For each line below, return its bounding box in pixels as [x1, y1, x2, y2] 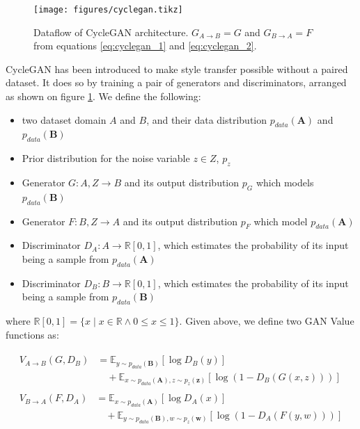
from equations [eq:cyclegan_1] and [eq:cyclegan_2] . [33, 38, 257, 53]
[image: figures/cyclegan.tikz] [33, 5, 183, 15]
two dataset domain [22, 112, 107, 127]
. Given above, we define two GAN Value [179, 314, 354, 328]
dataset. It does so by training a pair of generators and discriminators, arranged [6, 75, 347, 90]
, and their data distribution [146, 112, 267, 127]
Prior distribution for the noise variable [22, 151, 190, 165]
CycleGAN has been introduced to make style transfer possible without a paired [6, 61, 348, 76]
